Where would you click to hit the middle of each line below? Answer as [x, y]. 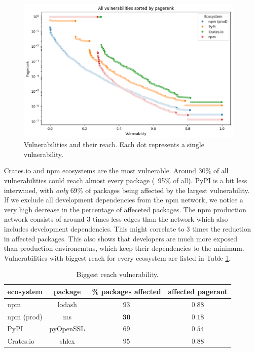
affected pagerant [198, 291]
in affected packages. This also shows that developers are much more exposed [121, 238]
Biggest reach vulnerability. [117, 274]
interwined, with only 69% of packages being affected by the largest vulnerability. [127, 190]
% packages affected [127, 291]
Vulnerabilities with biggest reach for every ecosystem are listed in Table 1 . [117, 257]
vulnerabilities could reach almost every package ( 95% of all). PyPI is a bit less [126, 180]
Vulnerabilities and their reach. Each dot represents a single [114, 144]
